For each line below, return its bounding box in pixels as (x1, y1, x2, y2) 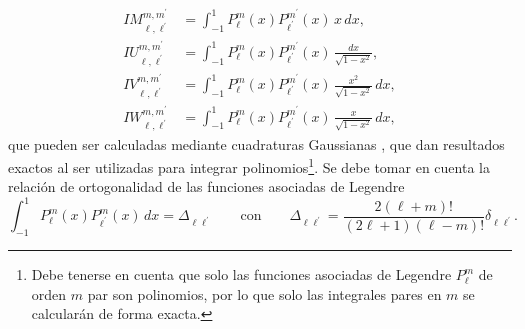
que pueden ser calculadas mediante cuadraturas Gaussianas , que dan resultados (8, 133, 505, 154)
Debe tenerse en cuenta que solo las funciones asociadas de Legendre (31, 264, 452, 285)
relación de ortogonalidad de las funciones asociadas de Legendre (8, 176, 405, 197)
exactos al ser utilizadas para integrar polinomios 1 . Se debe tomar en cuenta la (8, 154, 490, 177)
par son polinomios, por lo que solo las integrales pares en (87, 283, 442, 304)
